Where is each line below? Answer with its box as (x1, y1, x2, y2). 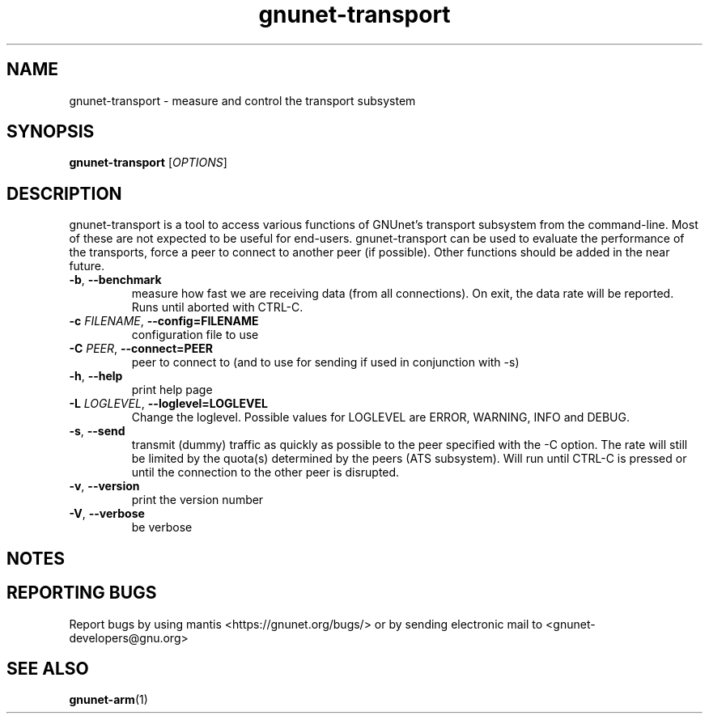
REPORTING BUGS (6, 582, 157, 604)
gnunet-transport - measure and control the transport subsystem (69, 93, 416, 108)
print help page (131, 383, 213, 397)
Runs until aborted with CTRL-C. (131, 300, 304, 315)
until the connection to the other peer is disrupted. (131, 465, 400, 480)
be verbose (131, 520, 193, 535)
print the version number (131, 493, 264, 507)
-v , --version (69, 479, 140, 493)
